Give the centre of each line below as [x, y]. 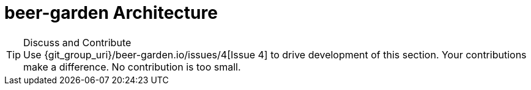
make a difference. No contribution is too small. [132, 67]
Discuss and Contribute [77, 42]
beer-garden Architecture [111, 13]
